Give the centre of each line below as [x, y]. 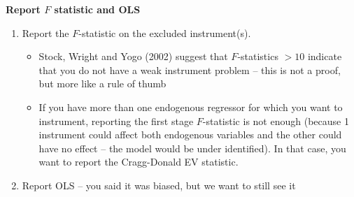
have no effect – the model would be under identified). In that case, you [192, 148]
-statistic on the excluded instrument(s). [165, 32]
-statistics [258, 56]
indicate [325, 56]
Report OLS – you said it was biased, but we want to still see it [159, 185]
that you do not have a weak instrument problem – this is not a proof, [190, 70]
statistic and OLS [97, 9]
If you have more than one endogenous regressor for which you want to [191, 107]
